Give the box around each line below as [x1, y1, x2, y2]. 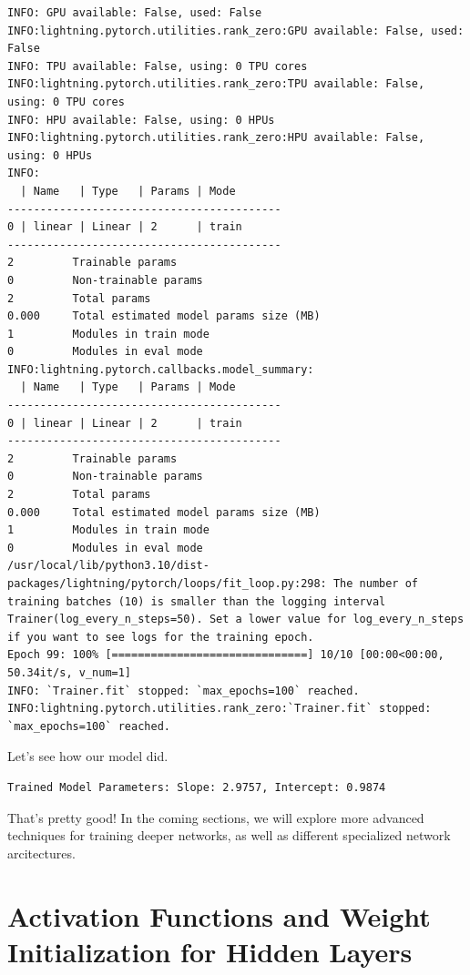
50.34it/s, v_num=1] [7, 665, 132, 679]
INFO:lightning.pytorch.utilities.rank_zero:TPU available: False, [7, 77, 425, 91]
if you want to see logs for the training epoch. [7, 630, 314, 644]
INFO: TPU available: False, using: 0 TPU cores [7, 59, 308, 73]
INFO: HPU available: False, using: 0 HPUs [7, 113, 275, 127]
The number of [332, 577, 419, 590]
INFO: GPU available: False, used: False [7, 6, 262, 19]
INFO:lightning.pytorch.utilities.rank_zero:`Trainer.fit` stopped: [7, 702, 432, 716]
